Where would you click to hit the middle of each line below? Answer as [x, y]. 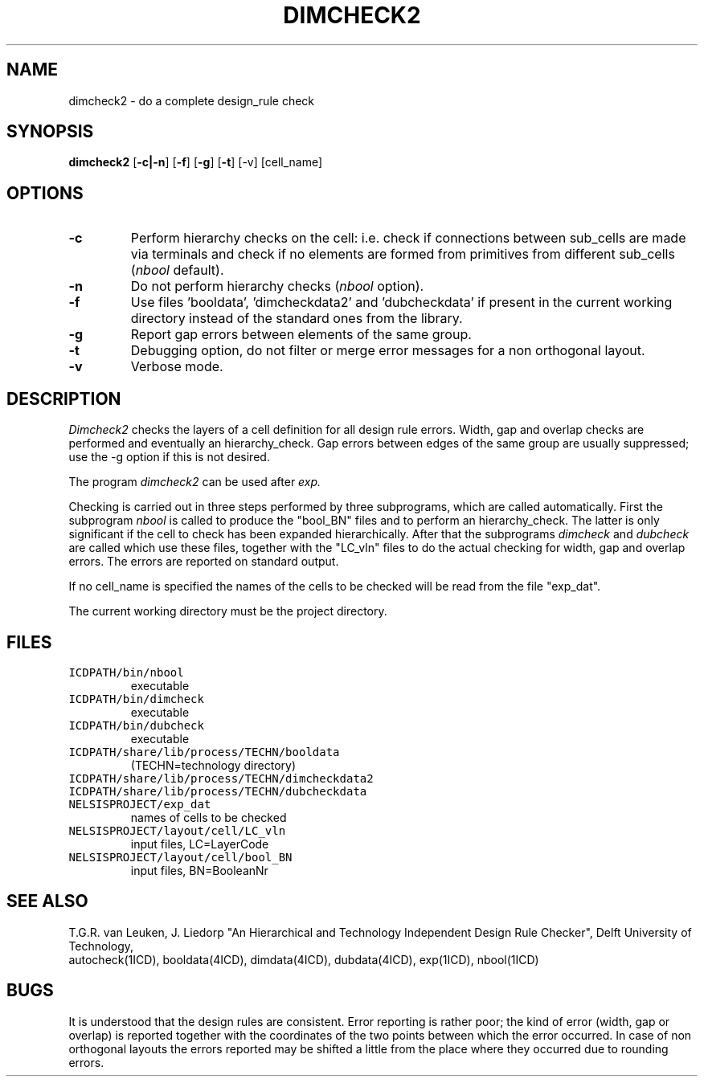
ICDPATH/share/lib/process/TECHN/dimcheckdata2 [221, 778]
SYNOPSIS [50, 132]
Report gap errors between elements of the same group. [301, 335]
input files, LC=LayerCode [200, 844]
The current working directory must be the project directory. [228, 611]
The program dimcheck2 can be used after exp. [195, 482]
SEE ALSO [47, 901]
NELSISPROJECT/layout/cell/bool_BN [180, 857]
